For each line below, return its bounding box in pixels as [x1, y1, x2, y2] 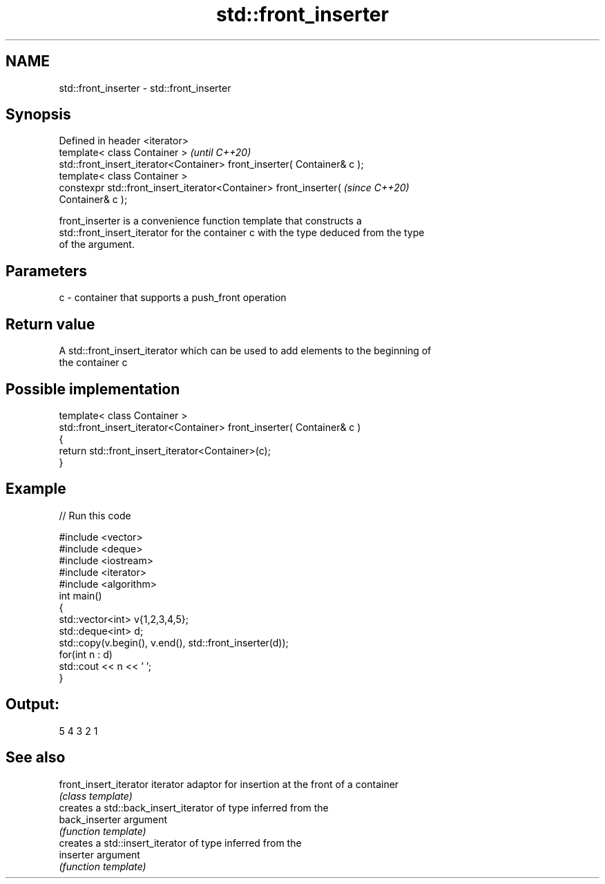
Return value [6, 315, 95, 333]
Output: [6, 695, 59, 713]
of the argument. [59, 238, 135, 251]
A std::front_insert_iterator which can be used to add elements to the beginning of [59, 345, 432, 357]
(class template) [59, 789, 133, 802]
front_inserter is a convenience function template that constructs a [59, 215, 362, 227]
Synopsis [6, 106, 71, 124]
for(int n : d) [59, 648, 113, 660]
